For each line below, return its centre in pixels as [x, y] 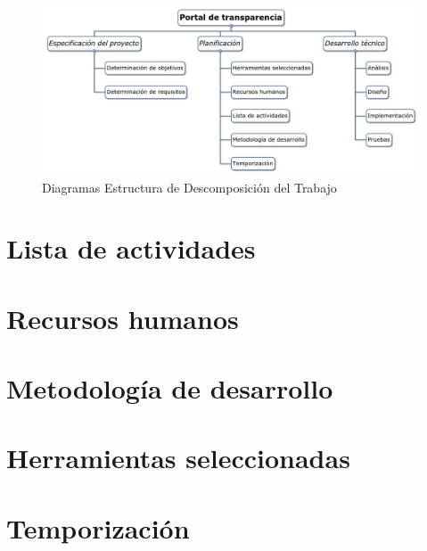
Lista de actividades [131, 248]
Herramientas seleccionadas [178, 458]
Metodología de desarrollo [170, 388]
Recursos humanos [123, 318]
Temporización [98, 527]
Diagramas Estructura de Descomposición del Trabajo [189, 187]
